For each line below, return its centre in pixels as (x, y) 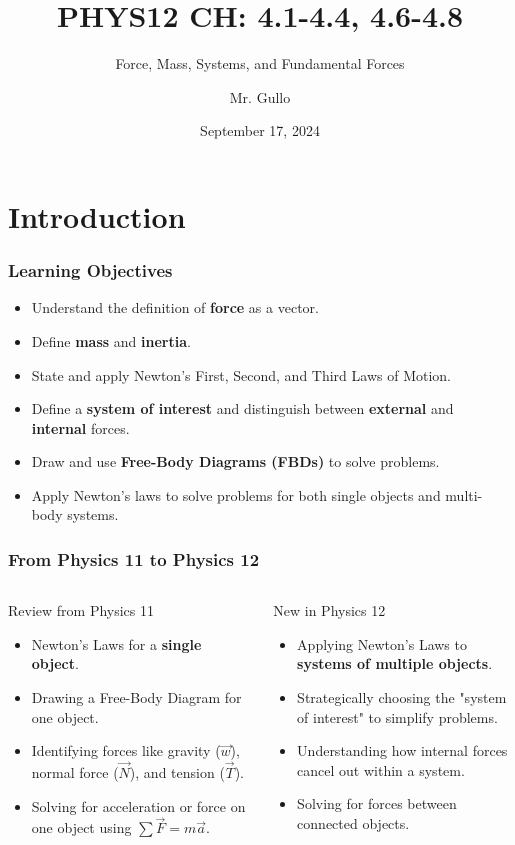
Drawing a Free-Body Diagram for (136, 697)
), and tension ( (177, 772)
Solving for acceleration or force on (138, 805)
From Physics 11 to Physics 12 (134, 558)
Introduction (97, 215)
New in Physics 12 (329, 610)
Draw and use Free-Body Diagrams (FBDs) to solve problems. (235, 461)
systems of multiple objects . (395, 663)
